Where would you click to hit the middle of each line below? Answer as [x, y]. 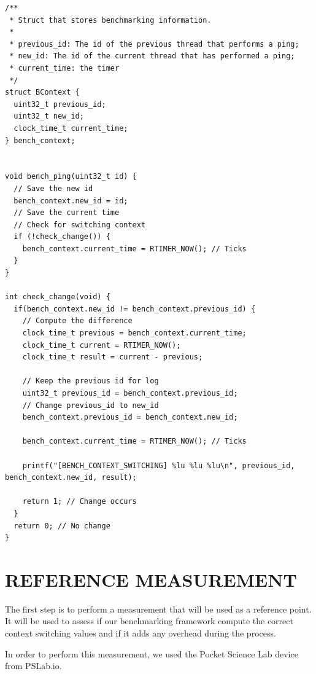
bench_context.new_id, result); [71, 478]
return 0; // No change [62, 526]
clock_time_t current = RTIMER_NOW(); [102, 345]
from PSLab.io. [33, 666]
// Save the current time [67, 213]
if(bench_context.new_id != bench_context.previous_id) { [135, 309]
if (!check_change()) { [62, 237]
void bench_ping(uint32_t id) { [71, 177]
